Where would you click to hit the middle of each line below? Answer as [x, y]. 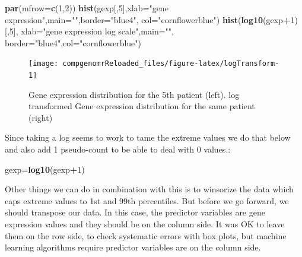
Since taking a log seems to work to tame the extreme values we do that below [148, 137]
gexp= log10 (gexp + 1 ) [45, 169]
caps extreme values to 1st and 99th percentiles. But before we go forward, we [147, 200]
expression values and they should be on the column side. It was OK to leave [145, 224]
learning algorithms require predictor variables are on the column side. [133, 247]
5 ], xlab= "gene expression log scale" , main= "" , [91, 31]
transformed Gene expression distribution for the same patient [142, 106]
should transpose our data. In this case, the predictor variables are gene [135, 212]
